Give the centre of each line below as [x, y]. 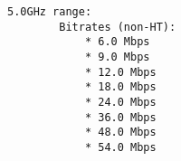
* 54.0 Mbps [120, 147]
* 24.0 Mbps [120, 102]
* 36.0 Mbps [120, 117]
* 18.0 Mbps [120, 87]
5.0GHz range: [50, 12]
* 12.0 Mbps [120, 72]
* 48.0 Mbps [120, 133]
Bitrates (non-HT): [118, 27]
